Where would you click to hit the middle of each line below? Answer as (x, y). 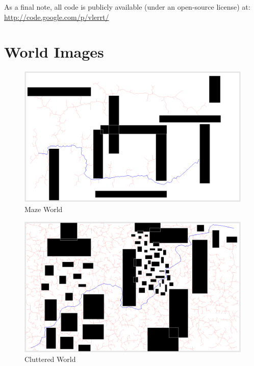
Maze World (44, 209)
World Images (54, 52)
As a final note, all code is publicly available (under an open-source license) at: (127, 7)
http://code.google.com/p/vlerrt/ (57, 17)
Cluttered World (50, 359)
